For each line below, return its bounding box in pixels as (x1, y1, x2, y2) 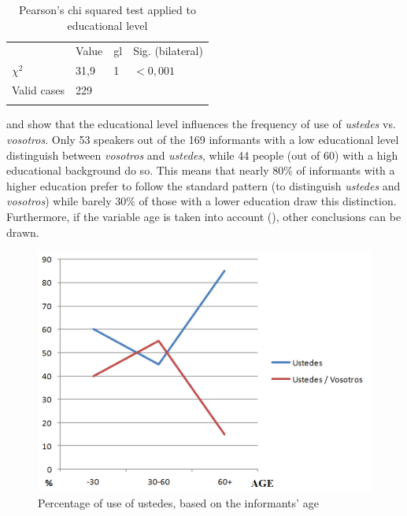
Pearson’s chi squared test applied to (18, 2, 196, 17)
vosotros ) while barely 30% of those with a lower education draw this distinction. (6, 193, 397, 209)
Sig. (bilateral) (133, 42, 203, 59)
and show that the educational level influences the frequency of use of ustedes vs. (6, 116, 396, 132)
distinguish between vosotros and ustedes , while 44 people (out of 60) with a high (6, 146, 398, 163)
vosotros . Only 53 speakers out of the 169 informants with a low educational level (6, 131, 399, 148)
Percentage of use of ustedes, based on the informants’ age (38, 494, 319, 510)
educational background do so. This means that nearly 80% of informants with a (6, 162, 395, 179)
